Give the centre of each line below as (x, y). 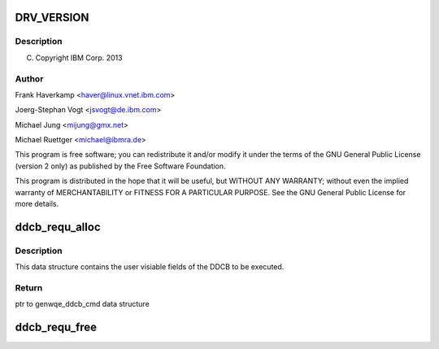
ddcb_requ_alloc (58, 227)
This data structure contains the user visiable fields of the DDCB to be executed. (150, 267)
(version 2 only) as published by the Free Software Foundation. (121, 166)
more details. (37, 204)
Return (29, 287)
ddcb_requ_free (56, 327)
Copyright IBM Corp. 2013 (79, 58)
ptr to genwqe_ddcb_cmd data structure (82, 304)
